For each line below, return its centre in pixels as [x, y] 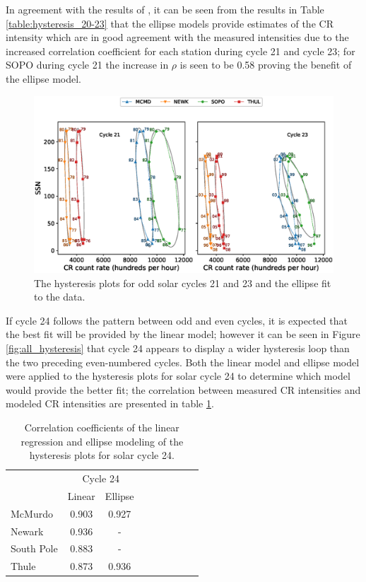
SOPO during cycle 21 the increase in [87, 65]
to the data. [60, 297]
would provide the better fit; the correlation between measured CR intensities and [183, 389]
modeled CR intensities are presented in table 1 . [110, 403]
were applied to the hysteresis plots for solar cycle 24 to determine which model [178, 376]
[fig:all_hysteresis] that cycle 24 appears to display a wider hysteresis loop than [178, 348]
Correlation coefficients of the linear [102, 427]
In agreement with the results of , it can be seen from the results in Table [165, 9]
